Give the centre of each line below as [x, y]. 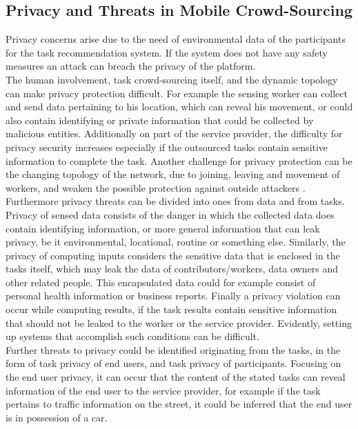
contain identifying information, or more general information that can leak [163, 228]
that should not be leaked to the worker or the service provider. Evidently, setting [179, 322]
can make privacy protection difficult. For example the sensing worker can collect [177, 93]
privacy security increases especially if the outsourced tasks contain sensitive [167, 147]
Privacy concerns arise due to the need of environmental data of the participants [176, 39]
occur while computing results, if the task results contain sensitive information [171, 309]
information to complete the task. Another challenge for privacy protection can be [179, 160]
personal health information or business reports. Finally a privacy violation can [173, 296]
